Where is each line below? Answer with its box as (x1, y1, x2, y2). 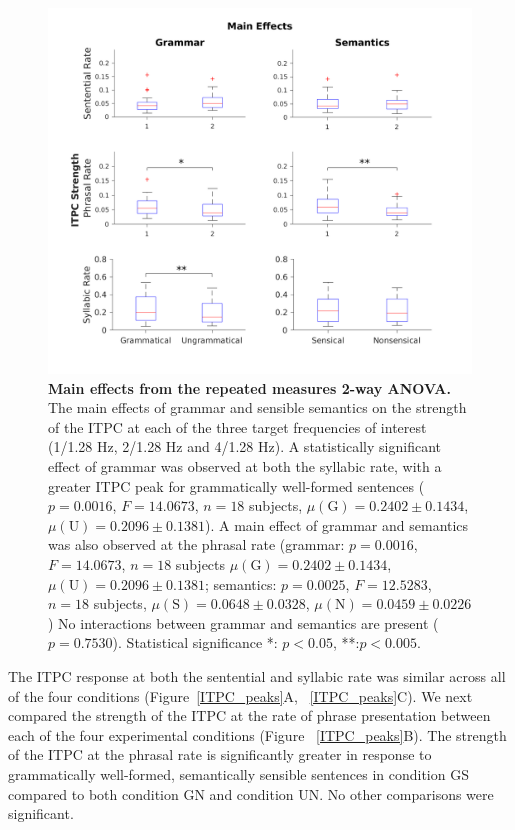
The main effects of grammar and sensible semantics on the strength (48, 397, 467, 418)
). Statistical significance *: (112, 632, 278, 653)
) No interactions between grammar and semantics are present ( (48, 612, 439, 633)
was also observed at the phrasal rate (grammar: (48, 534, 345, 555)
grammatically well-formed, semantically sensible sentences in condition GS (8, 763, 469, 784)
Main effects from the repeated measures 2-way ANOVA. (48, 377, 451, 398)
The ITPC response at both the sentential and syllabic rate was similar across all (8, 665, 506, 686)
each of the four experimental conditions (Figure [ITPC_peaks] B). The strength (8, 724, 507, 745)
